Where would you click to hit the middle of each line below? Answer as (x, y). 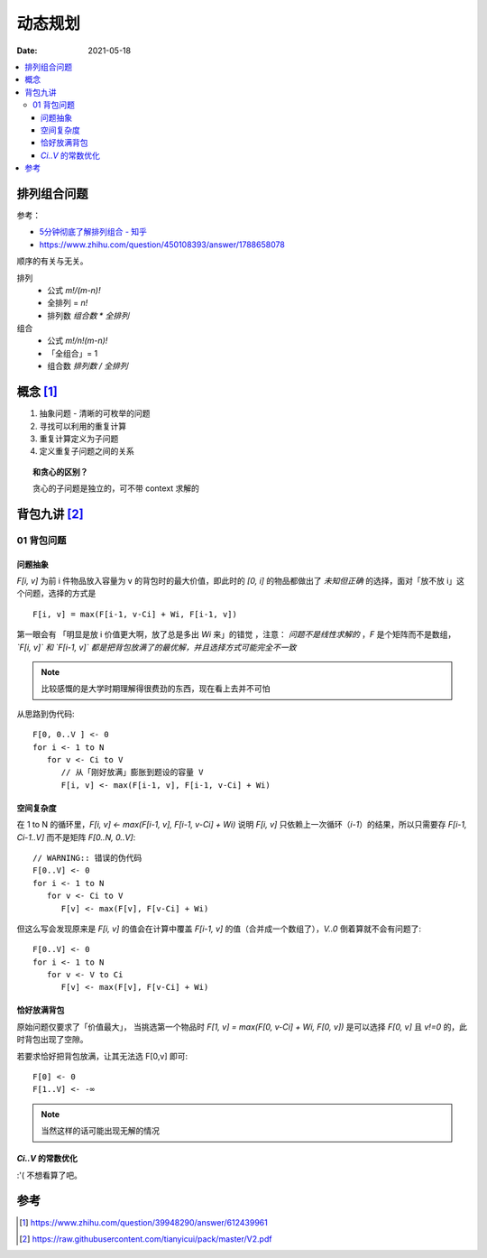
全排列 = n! (68, 303)
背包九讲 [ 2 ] (51, 514)
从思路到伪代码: (46, 714)
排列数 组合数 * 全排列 (88, 315)
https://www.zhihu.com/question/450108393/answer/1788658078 (162, 245)
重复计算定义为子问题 (79, 439)
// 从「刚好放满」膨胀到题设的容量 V (132, 772)
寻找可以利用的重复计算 (83, 426)
